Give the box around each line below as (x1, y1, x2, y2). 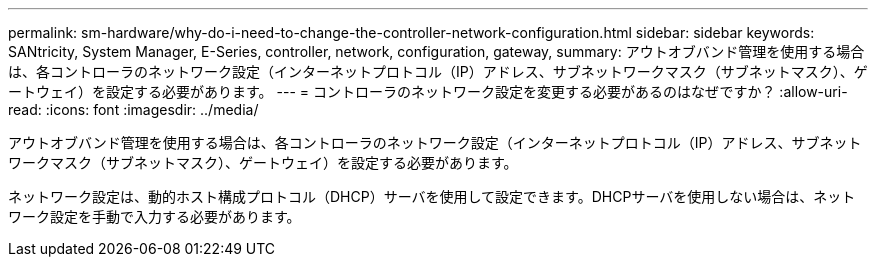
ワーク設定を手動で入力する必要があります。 (8, 208, 301, 225)
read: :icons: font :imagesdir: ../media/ (8, 101, 259, 118)
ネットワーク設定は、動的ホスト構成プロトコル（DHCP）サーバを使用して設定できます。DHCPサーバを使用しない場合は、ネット (8, 188, 856, 205)
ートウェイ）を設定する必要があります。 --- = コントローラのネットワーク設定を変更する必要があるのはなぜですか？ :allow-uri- (8, 83, 848, 100)
